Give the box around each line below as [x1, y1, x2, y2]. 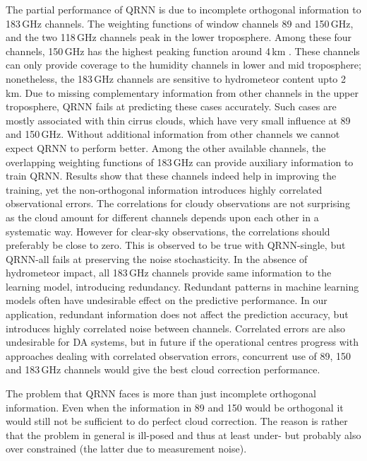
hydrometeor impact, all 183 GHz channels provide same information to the [6, 265, 332, 280]
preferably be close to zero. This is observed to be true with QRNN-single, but [6, 238, 346, 252]
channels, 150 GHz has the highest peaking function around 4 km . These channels [6, 43, 360, 58]
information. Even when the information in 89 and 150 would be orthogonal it [6, 399, 344, 414]
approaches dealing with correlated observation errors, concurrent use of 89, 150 [6, 348, 351, 363]
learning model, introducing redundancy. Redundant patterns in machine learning [6, 279, 359, 293]
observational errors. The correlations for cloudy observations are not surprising [6, 196, 350, 211]
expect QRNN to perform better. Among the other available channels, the [6, 140, 326, 155]
